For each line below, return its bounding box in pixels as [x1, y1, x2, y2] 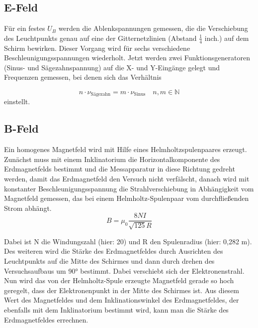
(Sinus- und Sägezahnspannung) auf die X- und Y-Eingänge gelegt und [4, 62, 220, 72]
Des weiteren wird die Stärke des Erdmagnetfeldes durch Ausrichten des [4, 246, 223, 256]
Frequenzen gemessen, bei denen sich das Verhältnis [4, 72, 162, 82]
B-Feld [4, 121, 39, 136]
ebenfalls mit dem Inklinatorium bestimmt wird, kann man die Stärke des [4, 305, 229, 315]
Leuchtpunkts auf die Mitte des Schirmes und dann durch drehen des [4, 256, 215, 266]
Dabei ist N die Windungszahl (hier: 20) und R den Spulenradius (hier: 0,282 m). [4, 236, 252, 246]
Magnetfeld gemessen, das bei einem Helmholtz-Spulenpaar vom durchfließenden [4, 193, 249, 203]
